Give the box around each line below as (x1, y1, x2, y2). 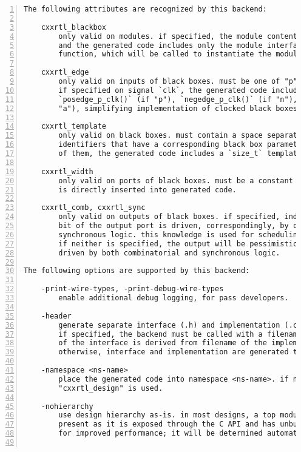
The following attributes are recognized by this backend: (24, 5, 267, 13)
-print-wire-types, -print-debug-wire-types (41, 285, 224, 294)
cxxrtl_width (41, 167, 93, 176)
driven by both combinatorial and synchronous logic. (58, 248, 280, 257)
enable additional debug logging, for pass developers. (58, 294, 289, 302)
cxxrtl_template (41, 122, 107, 131)
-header (41, 311, 72, 320)
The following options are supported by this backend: (24, 266, 250, 275)
